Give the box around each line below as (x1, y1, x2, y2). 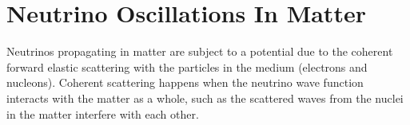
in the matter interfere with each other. (6, 105, 199, 122)
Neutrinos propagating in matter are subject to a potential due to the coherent (6, 43, 393, 60)
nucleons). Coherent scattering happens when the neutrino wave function (6, 74, 364, 91)
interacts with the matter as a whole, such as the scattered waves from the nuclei (6, 89, 404, 106)
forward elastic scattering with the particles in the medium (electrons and (6, 58, 368, 75)
